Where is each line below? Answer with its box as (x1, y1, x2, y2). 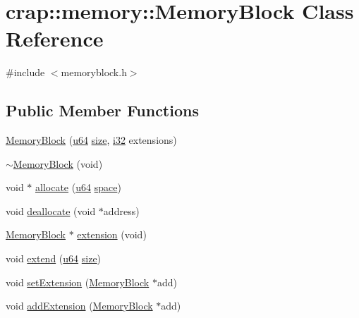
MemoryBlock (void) (13, 156, 103, 171)
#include (6, 65, 45, 80)
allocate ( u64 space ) (35, 180, 121, 195)
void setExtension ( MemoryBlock (6, 274, 150, 289)
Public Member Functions (6, 99, 199, 121)
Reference (6, 24, 104, 53)
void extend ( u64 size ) (6, 251, 102, 266)
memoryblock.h (61, 65, 127, 80)
